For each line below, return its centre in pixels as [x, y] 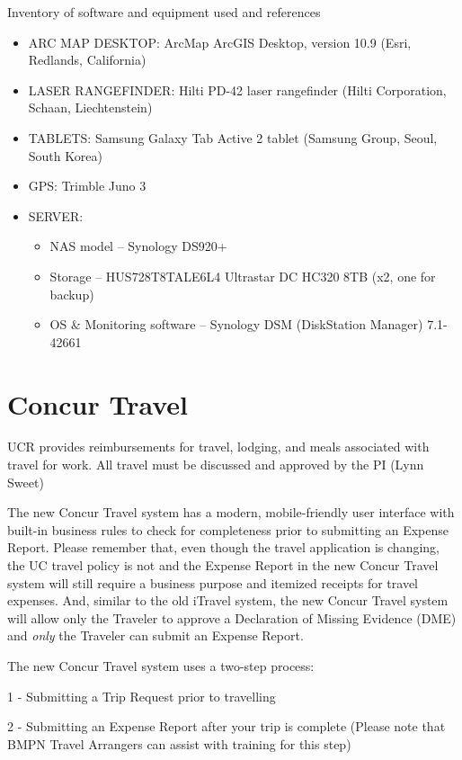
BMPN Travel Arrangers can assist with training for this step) [179, 743]
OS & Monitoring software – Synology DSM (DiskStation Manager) [236, 324]
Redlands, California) [87, 60]
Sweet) [26, 482]
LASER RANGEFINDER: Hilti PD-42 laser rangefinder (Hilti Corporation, [237, 89]
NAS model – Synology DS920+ [138, 246]
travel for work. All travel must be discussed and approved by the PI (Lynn [216, 465]
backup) [72, 294]
